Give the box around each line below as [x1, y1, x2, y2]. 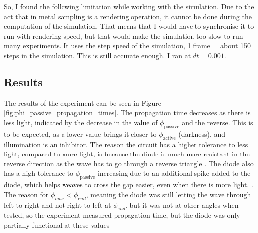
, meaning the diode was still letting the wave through [86, 189, 251, 199]
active [163, 135, 176, 141]
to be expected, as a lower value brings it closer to [4, 128, 157, 139]
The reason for [4, 189, 49, 199]
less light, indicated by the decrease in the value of [4, 117, 158, 127]
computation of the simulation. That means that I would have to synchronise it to [4, 21, 254, 31]
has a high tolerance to [4, 168, 74, 178]
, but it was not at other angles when [125, 199, 239, 210]
